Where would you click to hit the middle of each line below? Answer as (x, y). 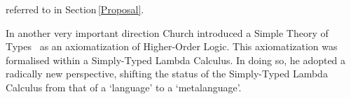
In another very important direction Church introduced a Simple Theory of (167, 32)
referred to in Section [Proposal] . (75, 9)
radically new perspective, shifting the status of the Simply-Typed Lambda (167, 74)
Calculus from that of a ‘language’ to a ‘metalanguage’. (124, 87)
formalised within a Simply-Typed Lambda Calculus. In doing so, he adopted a (176, 60)
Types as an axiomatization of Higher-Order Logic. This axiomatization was (172, 46)
